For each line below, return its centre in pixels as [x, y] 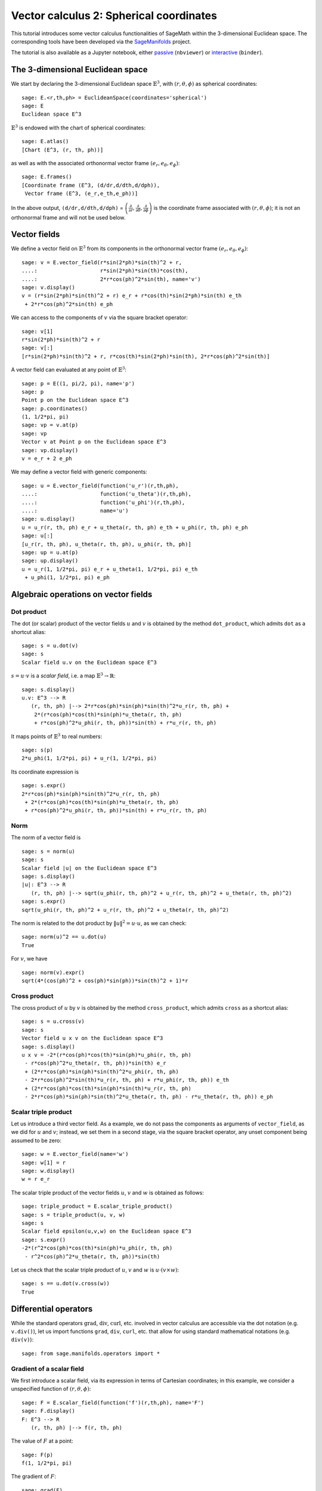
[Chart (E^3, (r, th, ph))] [63, 150]
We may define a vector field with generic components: [79, 472]
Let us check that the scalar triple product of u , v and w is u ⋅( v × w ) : [95, 1270]
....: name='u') [75, 511]
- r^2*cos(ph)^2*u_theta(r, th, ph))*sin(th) [92, 1256]
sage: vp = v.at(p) [50, 425]
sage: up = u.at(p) [50, 552]
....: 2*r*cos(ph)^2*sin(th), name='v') [111, 279]
